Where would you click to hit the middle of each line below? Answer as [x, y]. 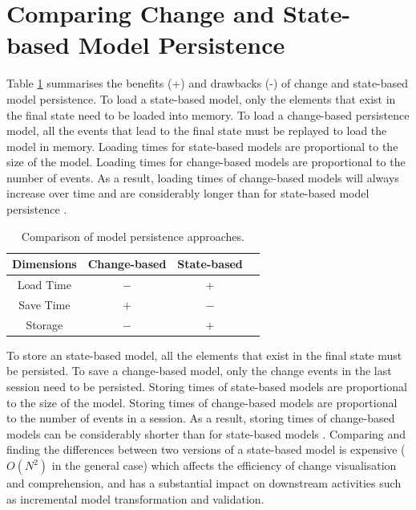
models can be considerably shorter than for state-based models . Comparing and [206, 433]
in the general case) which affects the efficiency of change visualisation [224, 465]
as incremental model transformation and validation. [135, 498]
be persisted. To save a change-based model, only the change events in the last [199, 371]
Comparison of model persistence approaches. [133, 236]
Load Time [44, 285]
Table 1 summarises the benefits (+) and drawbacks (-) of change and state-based [208, 83]
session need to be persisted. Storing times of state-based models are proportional [207, 387]
